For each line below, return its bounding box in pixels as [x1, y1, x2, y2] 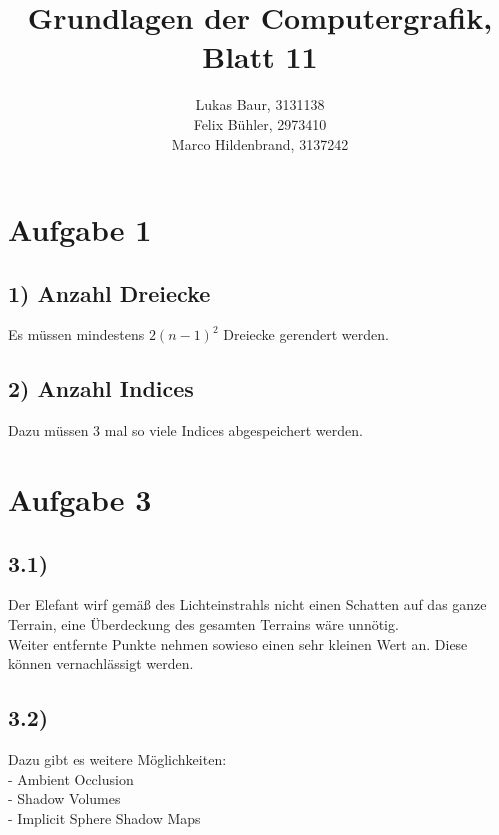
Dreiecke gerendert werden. [223, 324, 389, 345]
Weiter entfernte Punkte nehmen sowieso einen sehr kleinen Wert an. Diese [8, 633, 468, 654]
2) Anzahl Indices [8, 373, 194, 404]
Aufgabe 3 [8, 479, 152, 520]
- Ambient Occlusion [8, 768, 134, 789]
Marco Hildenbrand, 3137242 [171, 133, 349, 154]
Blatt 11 [202, 36, 318, 77]
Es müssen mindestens [8, 324, 145, 345]
